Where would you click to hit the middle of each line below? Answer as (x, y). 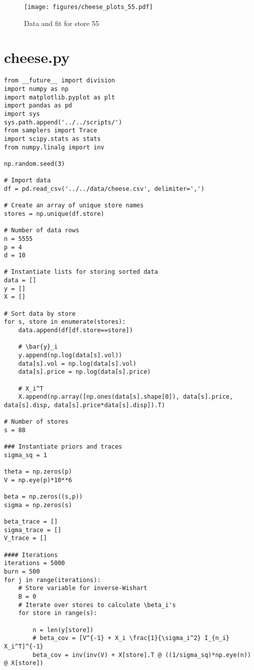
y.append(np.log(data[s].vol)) (70, 355)
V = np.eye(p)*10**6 (38, 480)
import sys (22, 114)
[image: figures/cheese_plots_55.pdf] (88, 7)
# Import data (27, 181)
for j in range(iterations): (52, 580)
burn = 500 (22, 572)
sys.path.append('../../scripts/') (63, 122)
